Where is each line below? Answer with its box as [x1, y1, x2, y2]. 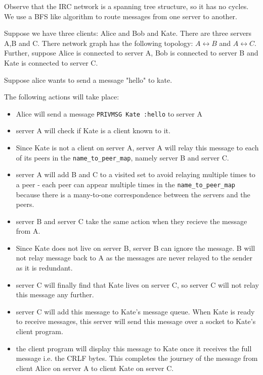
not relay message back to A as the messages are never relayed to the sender [16, 252, 253, 263]
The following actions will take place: [4, 91, 119, 102]
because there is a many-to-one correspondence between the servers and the [16, 189, 250, 199]
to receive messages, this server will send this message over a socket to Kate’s [16, 316, 256, 327]
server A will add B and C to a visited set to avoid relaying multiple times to [16, 169, 255, 180]
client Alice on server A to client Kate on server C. [16, 362, 174, 373]
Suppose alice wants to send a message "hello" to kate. [4, 74, 172, 85]
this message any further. [16, 289, 94, 300]
